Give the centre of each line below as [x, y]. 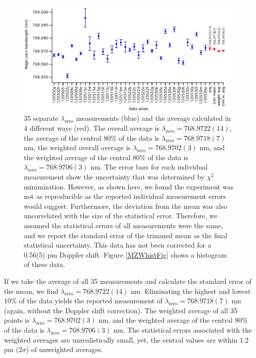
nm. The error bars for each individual [149, 167]
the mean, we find [31, 291]
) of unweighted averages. [65, 349]
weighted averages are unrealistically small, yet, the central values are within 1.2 [127, 339]
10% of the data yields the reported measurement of [83, 301]
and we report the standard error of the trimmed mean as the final [126, 235]
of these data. [44, 264]
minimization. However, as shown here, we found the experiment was [129, 186]
